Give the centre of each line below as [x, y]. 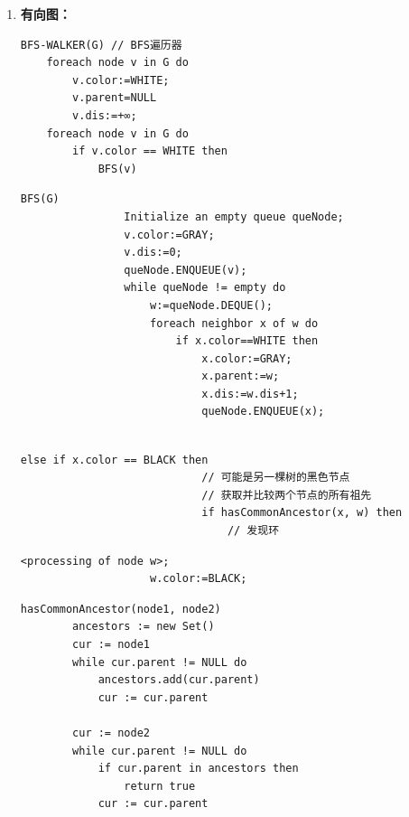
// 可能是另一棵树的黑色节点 [276, 478]
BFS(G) [40, 199]
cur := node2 [111, 732]
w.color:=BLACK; [198, 579]
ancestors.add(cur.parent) [179, 680]
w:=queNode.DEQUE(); [211, 305]
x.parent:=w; [241, 376]
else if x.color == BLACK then [114, 460]
